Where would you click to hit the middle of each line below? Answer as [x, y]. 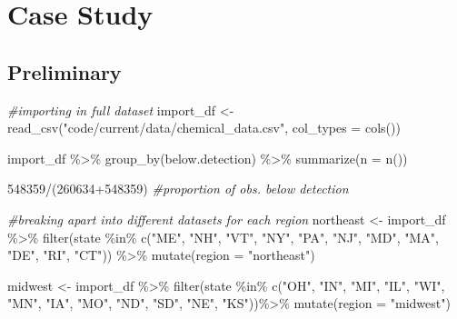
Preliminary [65, 71]
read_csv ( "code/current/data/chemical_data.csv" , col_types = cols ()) [204, 128]
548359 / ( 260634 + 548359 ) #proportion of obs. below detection [178, 189]
